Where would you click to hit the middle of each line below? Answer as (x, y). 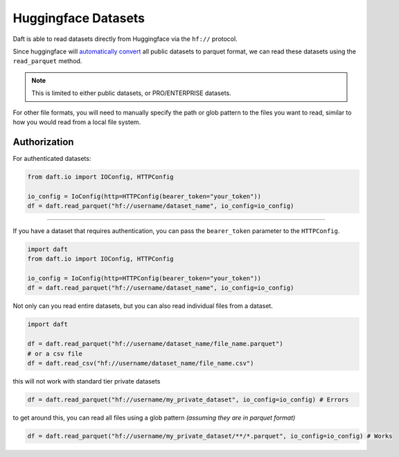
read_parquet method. (47, 61)
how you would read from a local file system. (77, 122)
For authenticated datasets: (52, 158)
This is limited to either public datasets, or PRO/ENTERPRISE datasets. (131, 93)
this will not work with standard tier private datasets (87, 381)
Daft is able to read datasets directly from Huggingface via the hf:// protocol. (125, 39)
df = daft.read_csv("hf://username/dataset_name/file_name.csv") (141, 363)
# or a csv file (55, 353)
